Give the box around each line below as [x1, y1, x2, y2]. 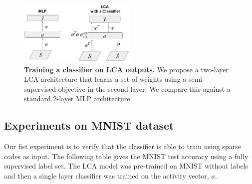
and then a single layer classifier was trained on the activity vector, [4, 171, 209, 181]
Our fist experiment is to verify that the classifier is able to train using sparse [4, 141, 241, 152]
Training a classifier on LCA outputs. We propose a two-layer [24, 64, 229, 74]
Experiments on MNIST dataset [4, 118, 174, 133]
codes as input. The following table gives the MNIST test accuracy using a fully [4, 151, 249, 161]
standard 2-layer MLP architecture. [24, 93, 132, 104]
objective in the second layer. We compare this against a [58, 83, 231, 94]
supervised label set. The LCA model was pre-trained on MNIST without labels [4, 161, 249, 171]
